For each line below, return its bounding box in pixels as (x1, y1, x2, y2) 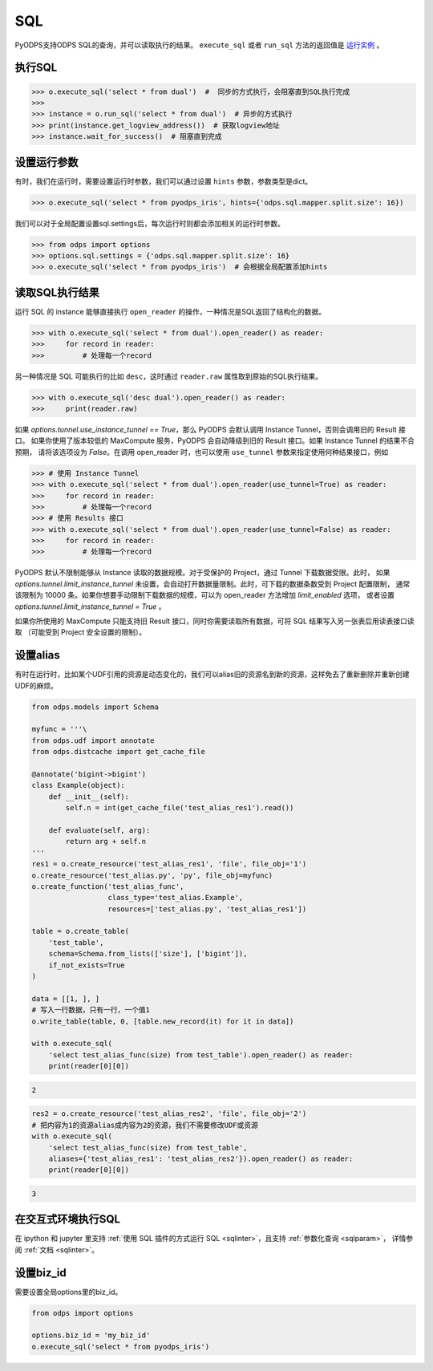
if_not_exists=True (48, 960, 126, 970)
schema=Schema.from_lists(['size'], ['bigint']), (48, 949, 248, 959)
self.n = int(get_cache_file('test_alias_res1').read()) (65, 803, 294, 813)
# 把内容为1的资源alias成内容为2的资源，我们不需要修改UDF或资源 (31, 1120, 258, 1130)
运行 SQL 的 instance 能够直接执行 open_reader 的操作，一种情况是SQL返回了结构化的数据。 (14, 306, 326, 316)
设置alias (14, 648, 60, 662)
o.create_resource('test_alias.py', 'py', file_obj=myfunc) (31, 870, 273, 880)
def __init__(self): (48, 792, 130, 801)
